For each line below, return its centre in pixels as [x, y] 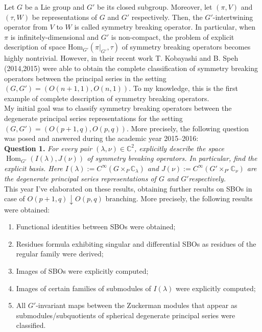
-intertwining [233, 17]
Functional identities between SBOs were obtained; [96, 227]
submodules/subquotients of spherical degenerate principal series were [126, 315]
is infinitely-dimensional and [55, 37]
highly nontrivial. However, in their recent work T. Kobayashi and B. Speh [121, 58]
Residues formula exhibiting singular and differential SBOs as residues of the [136, 243]
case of [15, 198]
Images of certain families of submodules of [84, 288]
